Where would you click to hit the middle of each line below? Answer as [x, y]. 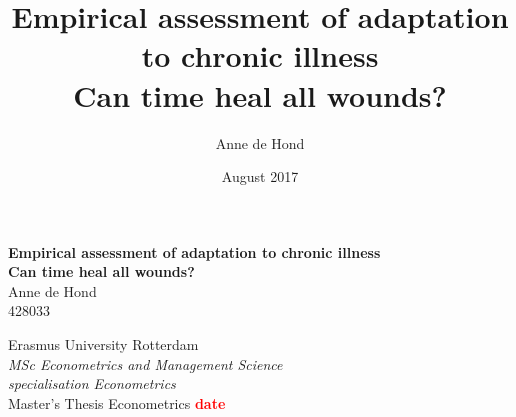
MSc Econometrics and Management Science [145, 363]
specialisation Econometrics [92, 383]
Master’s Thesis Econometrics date [117, 402]
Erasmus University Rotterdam [103, 344]
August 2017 [260, 176]
